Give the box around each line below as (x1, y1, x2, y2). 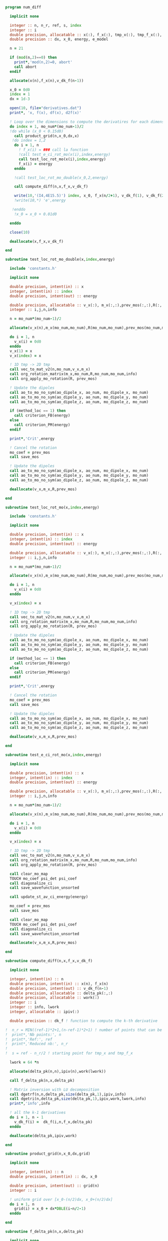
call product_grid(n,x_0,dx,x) (14, 133, 79, 138)
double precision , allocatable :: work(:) (9, 995, 99, 1000)
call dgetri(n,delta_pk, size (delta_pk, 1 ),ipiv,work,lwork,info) (9, 1096, 146, 1101)
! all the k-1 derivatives (9, 1110, 66, 1115)
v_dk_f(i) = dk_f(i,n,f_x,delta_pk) (14, 1119, 93, 1124)
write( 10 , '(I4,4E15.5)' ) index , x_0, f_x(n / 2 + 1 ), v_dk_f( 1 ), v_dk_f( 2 (14, 193, 164, 198)
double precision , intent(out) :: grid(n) (9, 1183, 99, 1188)
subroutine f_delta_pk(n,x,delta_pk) (5, 1229, 84, 1234)
